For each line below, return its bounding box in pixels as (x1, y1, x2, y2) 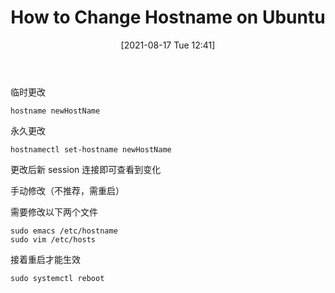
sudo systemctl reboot (10, 273, 105, 283)
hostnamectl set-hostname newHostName (10, 144, 172, 155)
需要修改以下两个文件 (10, 206, 98, 218)
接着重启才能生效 (10, 253, 81, 265)
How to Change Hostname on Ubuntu (10, 6, 326, 29)
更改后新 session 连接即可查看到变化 (10, 163, 162, 175)
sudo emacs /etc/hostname (10, 226, 118, 236)
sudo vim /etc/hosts (10, 234, 97, 245)
